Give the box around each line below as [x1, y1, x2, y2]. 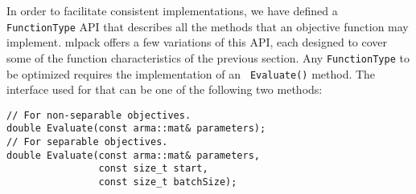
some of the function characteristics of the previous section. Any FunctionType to [6, 49, 410, 66]
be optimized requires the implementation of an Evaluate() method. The [6, 65, 376, 82]
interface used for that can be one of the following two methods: [6, 81, 323, 98]
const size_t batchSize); [98, 176, 237, 188]
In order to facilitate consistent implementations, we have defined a [6, 2, 338, 18]
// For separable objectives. [6, 136, 168, 148]
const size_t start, [98, 163, 208, 175]
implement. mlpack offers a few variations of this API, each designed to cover [6, 34, 388, 51]
